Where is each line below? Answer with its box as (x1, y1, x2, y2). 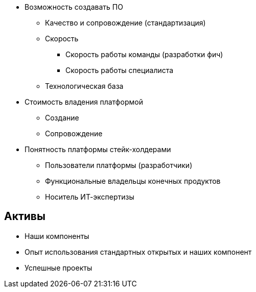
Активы (4, 210, 45, 223)
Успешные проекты (25, 263, 92, 272)
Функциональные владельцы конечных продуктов (45, 177, 221, 185)
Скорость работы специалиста (65, 66, 174, 75)
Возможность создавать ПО (25, 3, 123, 11)
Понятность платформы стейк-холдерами (25, 145, 171, 154)
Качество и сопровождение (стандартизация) (45, 18, 206, 27)
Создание (45, 113, 79, 122)
